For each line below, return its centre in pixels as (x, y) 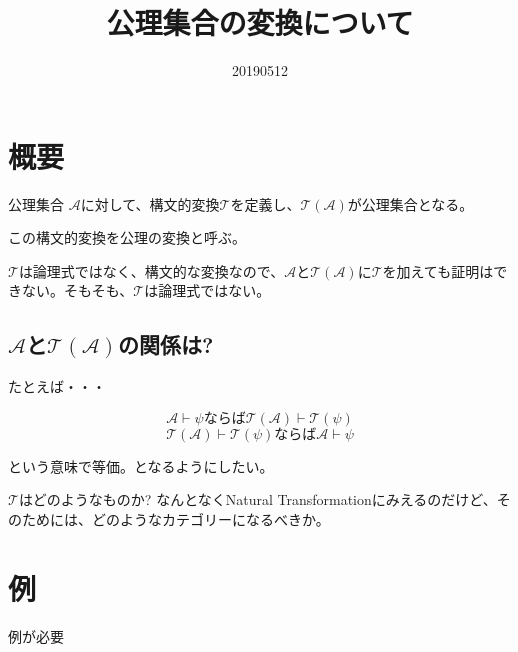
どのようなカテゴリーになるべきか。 (210, 519)
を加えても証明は (438, 270)
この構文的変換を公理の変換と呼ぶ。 (127, 237)
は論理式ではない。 (207, 290)
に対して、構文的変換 (150, 203)
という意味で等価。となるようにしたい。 (141, 465)
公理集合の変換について (260, 22)
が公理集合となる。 (410, 203)
